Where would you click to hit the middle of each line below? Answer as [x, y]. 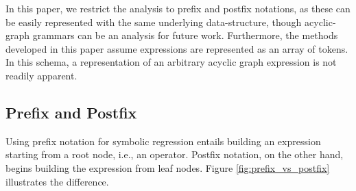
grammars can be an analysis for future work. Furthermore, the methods [185, 35]
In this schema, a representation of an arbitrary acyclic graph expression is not [171, 62]
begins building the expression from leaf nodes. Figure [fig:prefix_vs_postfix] [168, 167]
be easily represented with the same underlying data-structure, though [154, 22]
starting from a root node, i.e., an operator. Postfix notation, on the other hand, [175, 154]
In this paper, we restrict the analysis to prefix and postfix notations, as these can [178, 8]
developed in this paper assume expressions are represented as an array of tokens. [177, 48]
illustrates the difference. [57, 181]
